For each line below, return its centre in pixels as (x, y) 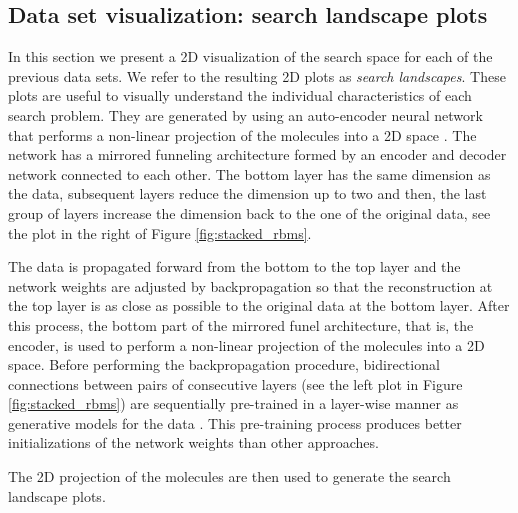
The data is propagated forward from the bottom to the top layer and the (234, 266)
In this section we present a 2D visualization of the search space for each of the (250, 56)
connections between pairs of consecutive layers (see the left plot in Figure (235, 383)
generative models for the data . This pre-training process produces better (235, 422)
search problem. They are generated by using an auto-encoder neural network (245, 114)
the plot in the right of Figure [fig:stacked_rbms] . (160, 232)
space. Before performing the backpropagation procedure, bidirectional (224, 364)
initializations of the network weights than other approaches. (193, 442)
